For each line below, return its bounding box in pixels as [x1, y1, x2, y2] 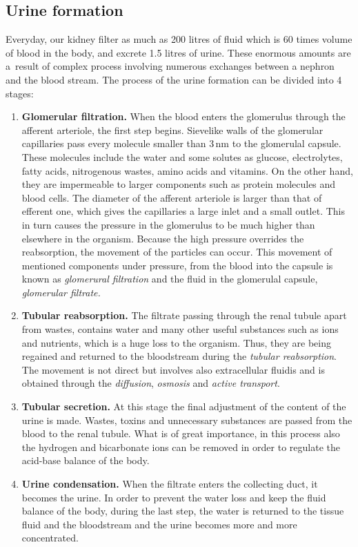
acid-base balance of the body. [21, 453, 150, 468]
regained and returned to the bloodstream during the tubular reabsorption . [21, 349, 337, 363]
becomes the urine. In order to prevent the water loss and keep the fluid [21, 490, 326, 504]
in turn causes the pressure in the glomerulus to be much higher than [21, 217, 315, 231]
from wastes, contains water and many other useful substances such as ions [21, 322, 339, 336]
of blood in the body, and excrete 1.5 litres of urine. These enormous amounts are [6, 45, 351, 59]
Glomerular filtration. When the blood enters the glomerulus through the [21, 109, 346, 124]
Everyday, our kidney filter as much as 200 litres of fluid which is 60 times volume [6, 32, 352, 46]
